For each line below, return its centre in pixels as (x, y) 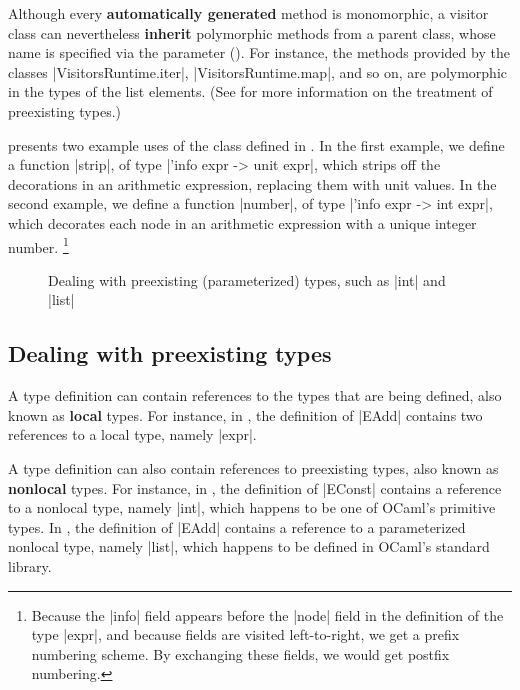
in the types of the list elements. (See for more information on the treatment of (250, 91)
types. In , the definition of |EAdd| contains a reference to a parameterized (237, 526)
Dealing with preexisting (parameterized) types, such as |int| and (247, 279)
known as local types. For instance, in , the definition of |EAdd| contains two (245, 414)
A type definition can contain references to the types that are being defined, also (255, 395)
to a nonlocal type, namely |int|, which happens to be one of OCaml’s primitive (252, 507)
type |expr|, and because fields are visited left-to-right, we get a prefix (245, 634)
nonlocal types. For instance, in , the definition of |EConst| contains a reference (255, 487)
